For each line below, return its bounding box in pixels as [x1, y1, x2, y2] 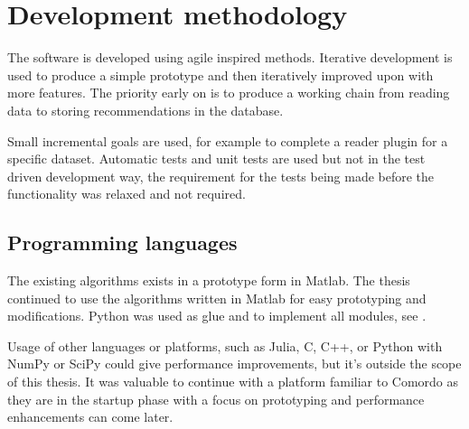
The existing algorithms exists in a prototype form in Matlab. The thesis [7, 271, 410, 290]
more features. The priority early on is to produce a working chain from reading [7, 83, 450, 102]
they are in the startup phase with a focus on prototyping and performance [7, 389, 425, 408]
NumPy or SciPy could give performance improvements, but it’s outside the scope [7, 354, 462, 373]
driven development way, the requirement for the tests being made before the [7, 166, 435, 185]
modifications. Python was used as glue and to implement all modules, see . [7, 306, 427, 325]
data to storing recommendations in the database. [7, 100, 284, 119]
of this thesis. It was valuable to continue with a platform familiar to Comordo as [7, 372, 459, 391]
